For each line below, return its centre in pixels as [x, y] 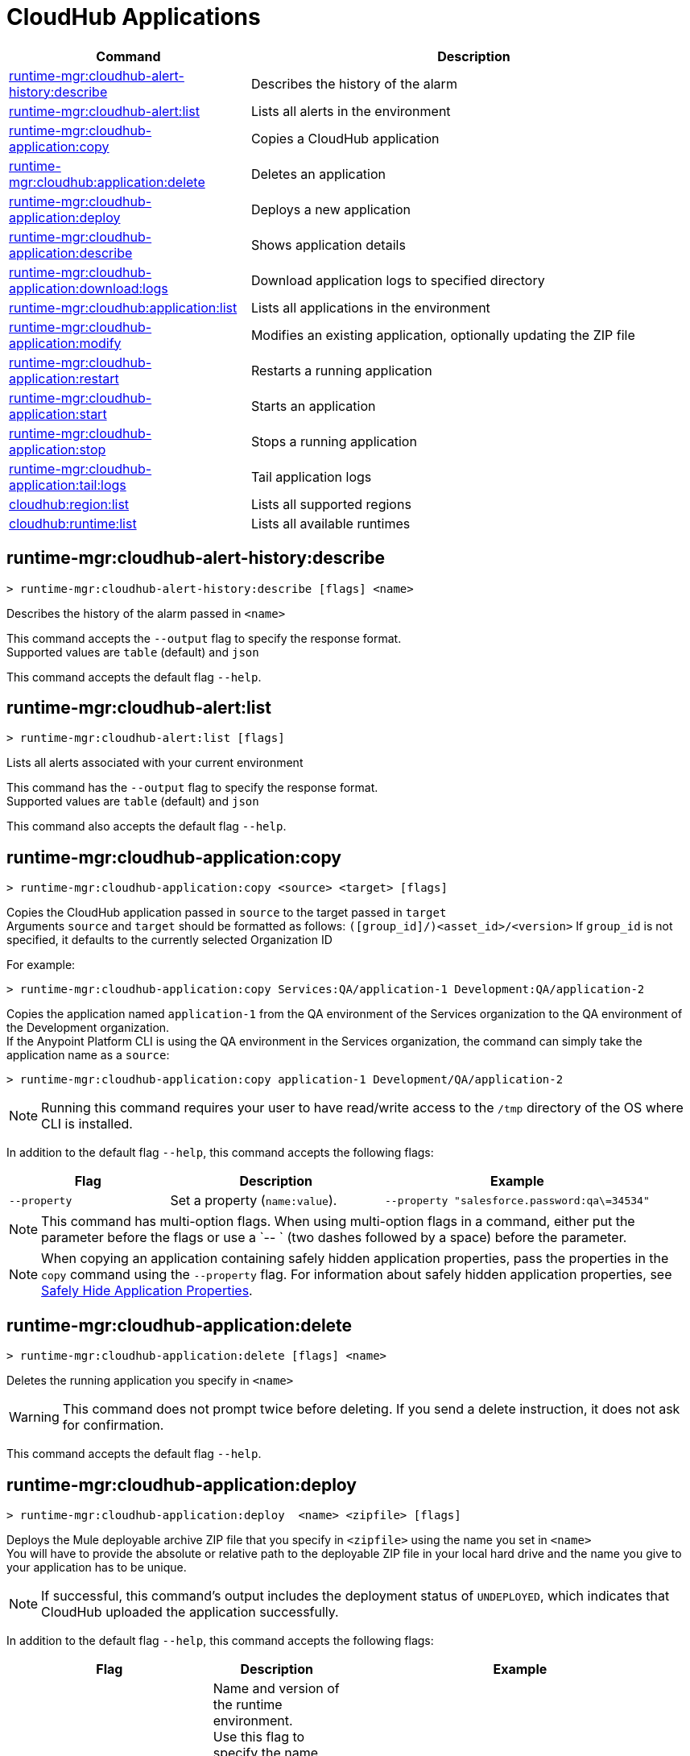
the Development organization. [88, 1028]
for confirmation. [113, 1425]
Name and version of [276, 1688]
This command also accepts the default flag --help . [147, 826]
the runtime [248, 1704]
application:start [58, 414]
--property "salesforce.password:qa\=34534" [517, 1200]
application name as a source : [88, 1055]
